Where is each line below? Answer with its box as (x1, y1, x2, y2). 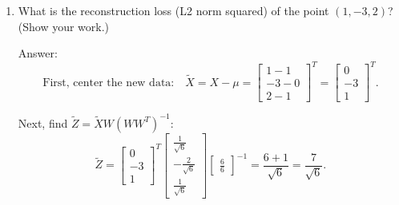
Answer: (18, 45, 58, 61)
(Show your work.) (18, 18, 110, 34)
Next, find (18, 114, 68, 131)
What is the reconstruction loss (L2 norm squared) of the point (18, 2, 329, 18)
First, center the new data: (42, 77, 175, 89)
